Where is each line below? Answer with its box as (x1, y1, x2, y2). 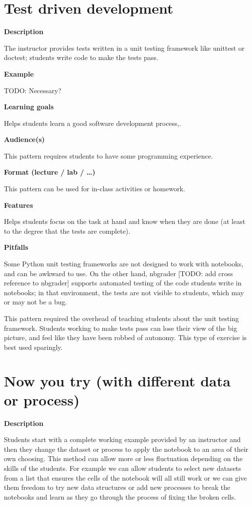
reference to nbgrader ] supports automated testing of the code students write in (4, 278, 242, 288)
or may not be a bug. (4, 297, 67, 307)
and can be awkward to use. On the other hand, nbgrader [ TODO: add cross (4, 268, 233, 278)
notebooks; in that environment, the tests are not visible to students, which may (4, 287, 244, 297)
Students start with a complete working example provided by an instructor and (4, 434, 241, 444)
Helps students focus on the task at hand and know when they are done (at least (4, 216, 246, 226)
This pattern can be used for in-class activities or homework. (4, 183, 185, 194)
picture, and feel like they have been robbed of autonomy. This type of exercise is (4, 332, 247, 343)
